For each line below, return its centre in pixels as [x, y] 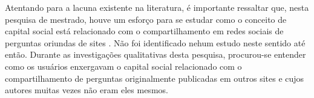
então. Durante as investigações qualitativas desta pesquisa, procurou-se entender [155, 54]
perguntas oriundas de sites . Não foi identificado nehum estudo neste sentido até [155, 42]
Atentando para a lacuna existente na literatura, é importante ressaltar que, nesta [157, 7]
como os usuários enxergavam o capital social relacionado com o [123, 66]
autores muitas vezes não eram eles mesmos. [87, 90]
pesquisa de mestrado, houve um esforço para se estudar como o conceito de [146, 19]
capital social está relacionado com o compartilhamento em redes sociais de [144, 31]
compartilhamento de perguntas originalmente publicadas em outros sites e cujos [155, 78]
